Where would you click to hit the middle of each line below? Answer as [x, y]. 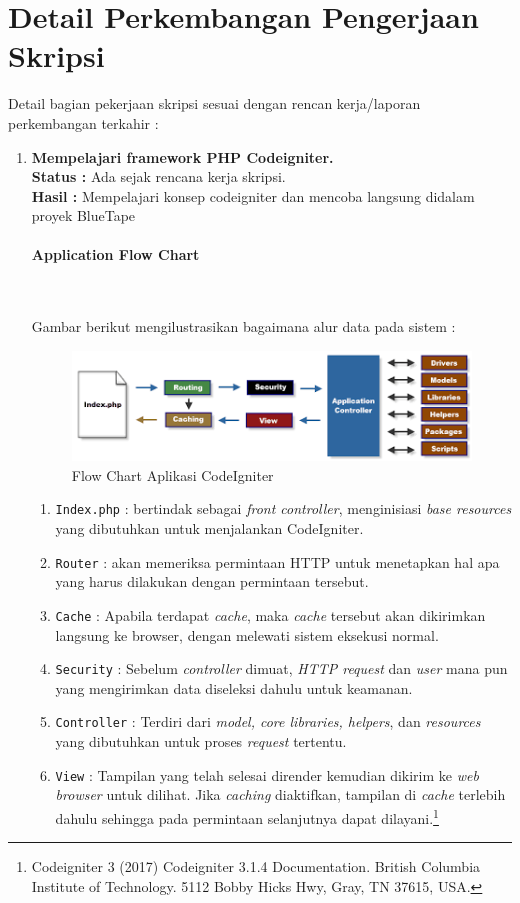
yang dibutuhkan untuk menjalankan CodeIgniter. [209, 528]
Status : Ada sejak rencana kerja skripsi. [158, 176]
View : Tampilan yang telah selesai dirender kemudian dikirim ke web [267, 774]
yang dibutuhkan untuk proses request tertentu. [201, 741]
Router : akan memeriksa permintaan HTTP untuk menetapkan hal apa [277, 561]
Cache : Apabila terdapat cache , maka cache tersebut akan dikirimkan [270, 614]
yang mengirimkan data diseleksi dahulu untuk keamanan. [234, 687]
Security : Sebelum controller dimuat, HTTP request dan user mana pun [281, 668]
